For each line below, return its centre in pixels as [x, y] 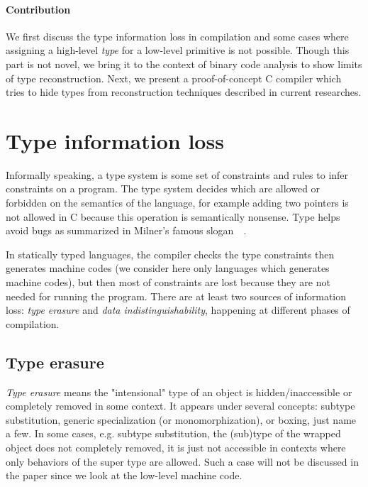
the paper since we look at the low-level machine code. [124, 475]
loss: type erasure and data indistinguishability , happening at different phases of [178, 310]
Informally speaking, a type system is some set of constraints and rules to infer [177, 174]
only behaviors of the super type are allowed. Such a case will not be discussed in [182, 461]
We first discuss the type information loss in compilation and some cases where [177, 36]
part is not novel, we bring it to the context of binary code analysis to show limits [184, 64]
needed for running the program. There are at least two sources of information [176, 296]
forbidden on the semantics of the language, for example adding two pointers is [177, 203]
